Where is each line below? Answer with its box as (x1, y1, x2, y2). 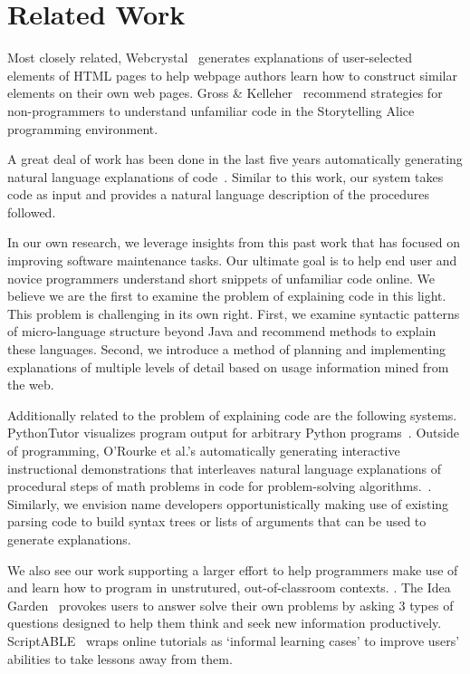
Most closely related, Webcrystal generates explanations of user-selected (7, 48, 413, 67)
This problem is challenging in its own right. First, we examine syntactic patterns (7, 303, 460, 323)
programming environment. (7, 119, 158, 138)
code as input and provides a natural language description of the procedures (7, 185, 430, 204)
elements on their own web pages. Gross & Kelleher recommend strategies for (7, 83, 443, 102)
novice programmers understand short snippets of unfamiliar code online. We (7, 268, 435, 287)
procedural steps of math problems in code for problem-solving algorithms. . (7, 477, 432, 496)
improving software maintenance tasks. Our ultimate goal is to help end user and (7, 251, 457, 270)
